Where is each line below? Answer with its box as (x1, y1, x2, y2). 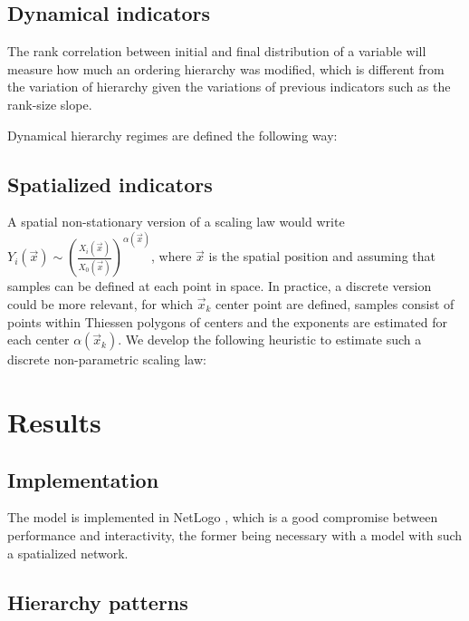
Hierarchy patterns (7, 587, 188, 616)
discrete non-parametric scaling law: (7, 350, 206, 369)
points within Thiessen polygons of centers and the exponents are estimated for (7, 312, 447, 331)
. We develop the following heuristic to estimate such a (118, 330, 422, 349)
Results (7, 403, 101, 440)
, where (151, 247, 192, 266)
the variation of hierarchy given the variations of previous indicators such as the (7, 77, 451, 96)
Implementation (7, 465, 159, 493)
